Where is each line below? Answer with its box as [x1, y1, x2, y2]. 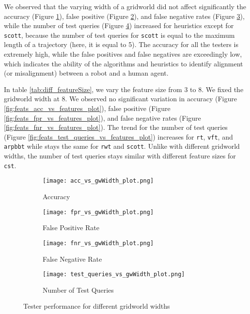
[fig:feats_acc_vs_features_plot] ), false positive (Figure [4, 103, 171, 113]
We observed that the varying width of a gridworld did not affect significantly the [4, 1, 247, 11]
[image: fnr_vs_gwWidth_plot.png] [43, 239, 154, 247]
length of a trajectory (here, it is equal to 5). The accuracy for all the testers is [4, 39, 238, 49]
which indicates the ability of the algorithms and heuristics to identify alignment [4, 58, 243, 68]
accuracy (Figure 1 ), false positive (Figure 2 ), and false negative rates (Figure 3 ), [4, 11, 245, 21]
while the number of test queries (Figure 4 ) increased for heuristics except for [4, 20, 234, 31]
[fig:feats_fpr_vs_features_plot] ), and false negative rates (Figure [4, 112, 201, 123]
